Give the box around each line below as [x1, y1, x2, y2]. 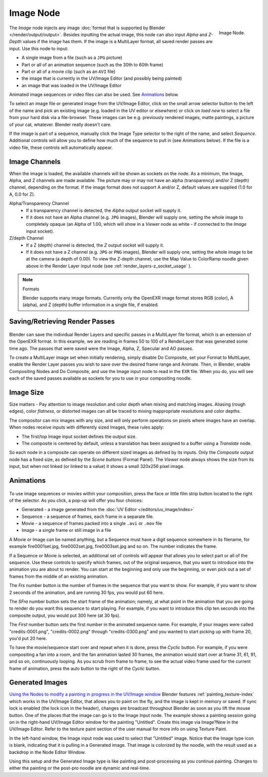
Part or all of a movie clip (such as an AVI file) [21, 68, 116, 74]
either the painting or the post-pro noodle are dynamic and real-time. [9, 765, 150, 771]
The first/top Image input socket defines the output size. [21, 433, 137, 439]
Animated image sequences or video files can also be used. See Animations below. [9, 92, 179, 98]
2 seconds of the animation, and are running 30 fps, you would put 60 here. [9, 589, 164, 595]
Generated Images [9, 678, 68, 687]
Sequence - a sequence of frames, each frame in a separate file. [21, 514, 154, 519]
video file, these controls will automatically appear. [9, 144, 113, 150]
